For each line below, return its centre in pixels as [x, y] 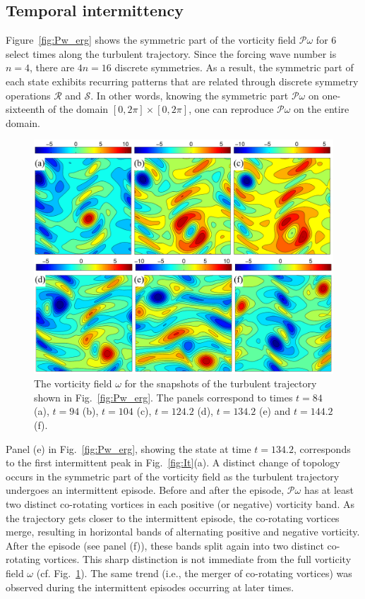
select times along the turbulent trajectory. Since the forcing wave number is [171, 53]
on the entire [322, 109]
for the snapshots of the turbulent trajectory [221, 383]
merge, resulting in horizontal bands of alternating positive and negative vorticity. [183, 532]
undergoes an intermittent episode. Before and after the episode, [145, 490]
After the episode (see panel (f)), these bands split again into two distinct [165, 545]
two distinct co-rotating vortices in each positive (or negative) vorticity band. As [180, 503]
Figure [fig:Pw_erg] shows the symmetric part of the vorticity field [151, 40]
